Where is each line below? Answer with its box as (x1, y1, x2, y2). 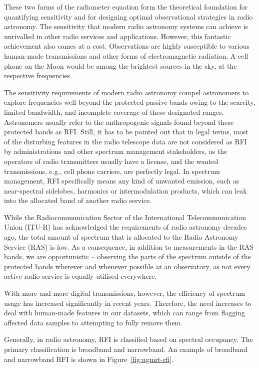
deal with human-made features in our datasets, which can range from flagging (4, 307, 245, 318)
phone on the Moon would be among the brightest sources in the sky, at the (4, 60, 237, 71)
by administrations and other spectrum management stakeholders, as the (4, 146, 227, 156)
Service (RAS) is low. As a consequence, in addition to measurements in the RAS (4, 241, 253, 252)
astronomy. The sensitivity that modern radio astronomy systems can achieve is (4, 21, 248, 32)
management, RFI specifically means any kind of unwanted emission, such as (4, 175, 239, 186)
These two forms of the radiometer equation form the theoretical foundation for (4, 2, 248, 12)
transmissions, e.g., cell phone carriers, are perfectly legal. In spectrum (4, 165, 220, 176)
